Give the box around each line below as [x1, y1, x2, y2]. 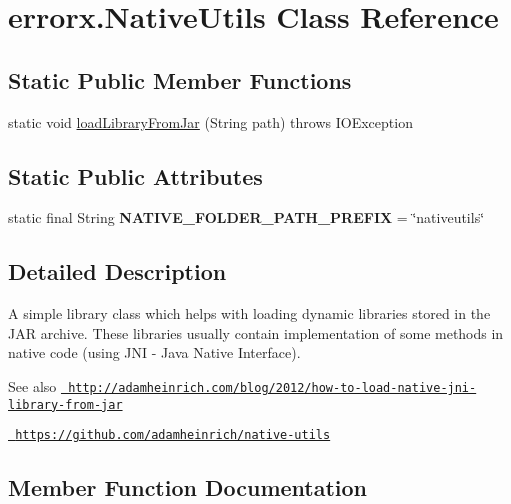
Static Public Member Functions [8, 64, 352, 95]
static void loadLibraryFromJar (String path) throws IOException [8, 111, 413, 132]
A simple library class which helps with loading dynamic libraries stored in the [8, 303, 491, 324]
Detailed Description [8, 256, 227, 287]
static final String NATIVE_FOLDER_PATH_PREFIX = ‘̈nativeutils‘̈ [8, 207, 485, 228]
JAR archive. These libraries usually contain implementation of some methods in [8, 322, 504, 343]
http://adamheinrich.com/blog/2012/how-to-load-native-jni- [68, 380, 477, 395]
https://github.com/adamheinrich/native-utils [15, 428, 331, 443]
